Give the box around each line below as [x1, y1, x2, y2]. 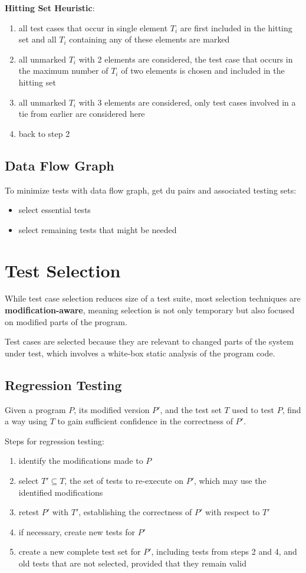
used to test [232, 403, 275, 415]
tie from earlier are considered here [18, 107, 145, 120]
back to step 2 [18, 127, 70, 139]
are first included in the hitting [180, 21, 292, 34]
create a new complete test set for [18, 545, 141, 558]
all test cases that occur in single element [18, 21, 168, 34]
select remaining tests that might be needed [18, 223, 177, 235]
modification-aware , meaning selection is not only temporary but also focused [5, 304, 295, 316]
